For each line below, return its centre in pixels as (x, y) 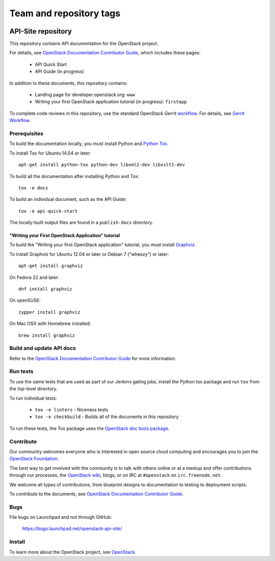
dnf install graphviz (45, 289)
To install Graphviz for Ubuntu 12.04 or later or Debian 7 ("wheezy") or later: (89, 254)
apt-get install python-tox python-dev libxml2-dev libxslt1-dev (102, 165)
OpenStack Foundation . (34, 459)
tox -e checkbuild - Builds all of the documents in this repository (107, 417)
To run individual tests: (33, 398)
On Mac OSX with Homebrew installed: (50, 323)
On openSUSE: (25, 301)
